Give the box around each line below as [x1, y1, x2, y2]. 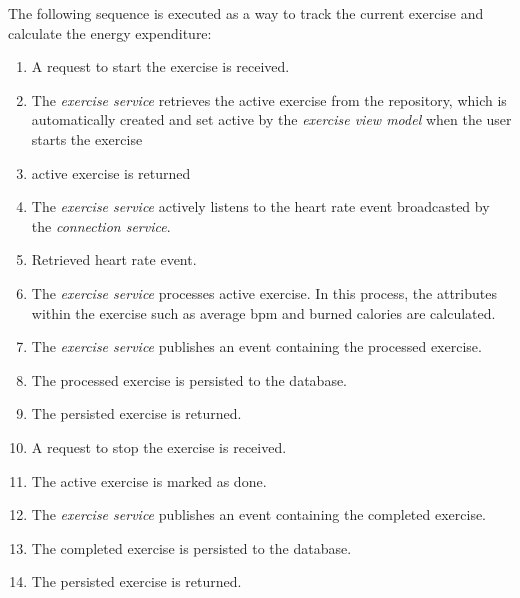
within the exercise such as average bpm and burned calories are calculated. [31, 302, 496, 323]
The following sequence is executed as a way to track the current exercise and [8, 3, 484, 23]
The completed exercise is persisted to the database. [31, 537, 352, 558]
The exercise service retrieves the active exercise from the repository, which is [31, 89, 507, 110]
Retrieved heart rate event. [31, 249, 197, 270]
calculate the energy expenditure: [8, 22, 212, 43]
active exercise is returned [31, 162, 191, 183]
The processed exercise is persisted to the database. [31, 369, 348, 390]
